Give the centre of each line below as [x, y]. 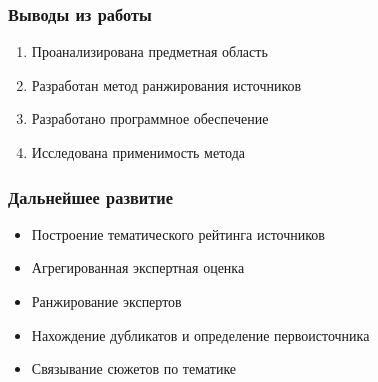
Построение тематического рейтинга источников [178, 233]
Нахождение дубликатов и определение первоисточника [200, 334]
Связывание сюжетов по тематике [134, 368]
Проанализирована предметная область [149, 51]
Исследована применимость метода [138, 152]
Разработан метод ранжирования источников [166, 84]
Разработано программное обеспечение [150, 118]
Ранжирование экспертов [106, 301]
